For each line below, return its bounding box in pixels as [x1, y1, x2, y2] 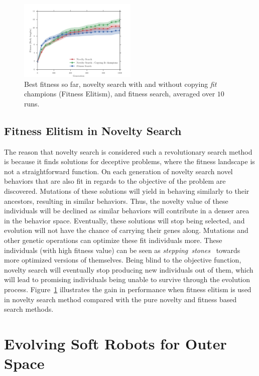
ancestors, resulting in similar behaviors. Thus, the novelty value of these [4, 195, 228, 206]
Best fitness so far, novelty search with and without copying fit [24, 78, 217, 89]
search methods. [4, 304, 54, 314]
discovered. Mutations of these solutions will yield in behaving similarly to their [4, 186, 249, 196]
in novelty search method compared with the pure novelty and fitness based [4, 294, 237, 304]
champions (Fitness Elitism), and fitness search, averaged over [24, 88, 215, 99]
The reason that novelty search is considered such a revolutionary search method [4, 146, 252, 157]
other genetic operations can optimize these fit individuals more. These [4, 235, 222, 245]
